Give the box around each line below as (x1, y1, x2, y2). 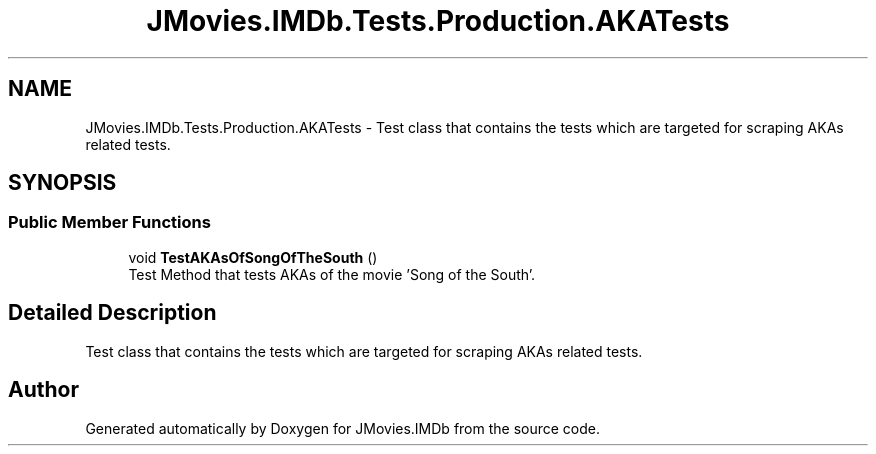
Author (8, 377, 79, 403)
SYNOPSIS (8, 170, 117, 196)
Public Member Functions (8, 212, 211, 233)
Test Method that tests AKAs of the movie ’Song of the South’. (128, 265, 536, 283)
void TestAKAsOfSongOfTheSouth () (128, 248, 378, 266)
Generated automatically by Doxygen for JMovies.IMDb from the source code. (85, 419, 601, 437)
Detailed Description (8, 300, 217, 326)
